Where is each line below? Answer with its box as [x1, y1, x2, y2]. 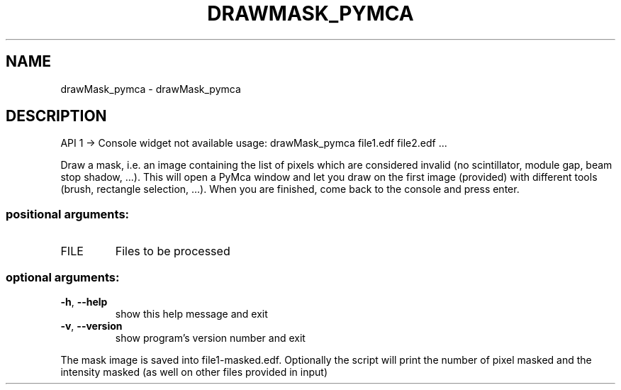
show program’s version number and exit [115, 331, 306, 344]
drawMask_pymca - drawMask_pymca [60, 82, 241, 95]
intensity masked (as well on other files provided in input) [60, 365, 328, 378]
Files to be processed [115, 244, 230, 259]
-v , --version [60, 319, 123, 332]
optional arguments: [6, 269, 120, 284]
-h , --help [60, 295, 108, 308]
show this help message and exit [115, 307, 268, 320]
